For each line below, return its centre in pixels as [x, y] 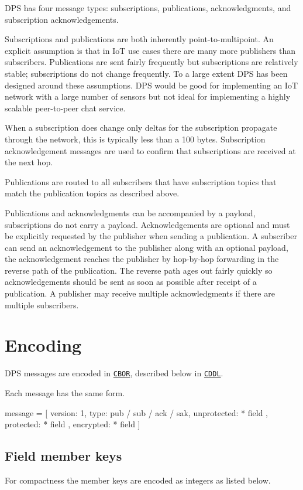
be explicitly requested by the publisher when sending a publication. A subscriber [151, 236]
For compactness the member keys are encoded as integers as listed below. [138, 480]
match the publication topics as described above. [92, 193]
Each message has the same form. [65, 393]
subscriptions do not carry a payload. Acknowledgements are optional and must [147, 224]
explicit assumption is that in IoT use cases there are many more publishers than [150, 50]
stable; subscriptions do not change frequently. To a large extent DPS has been [146, 73]
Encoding [43, 345]
